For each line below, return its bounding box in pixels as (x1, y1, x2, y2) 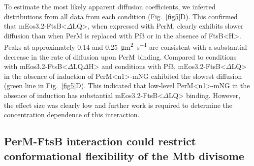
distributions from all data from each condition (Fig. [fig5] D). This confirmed (4, 11, 238, 21)
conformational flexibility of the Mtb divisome (4, 148, 245, 163)
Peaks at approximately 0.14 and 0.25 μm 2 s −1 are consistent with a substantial (4, 40, 247, 52)
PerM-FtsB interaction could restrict (4, 133, 196, 149)
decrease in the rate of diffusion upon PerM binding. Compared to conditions (4, 51, 237, 62)
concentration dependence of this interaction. (4, 109, 140, 120)
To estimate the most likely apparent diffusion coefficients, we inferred (4, 1, 216, 11)
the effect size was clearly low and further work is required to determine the (4, 100, 233, 110)
